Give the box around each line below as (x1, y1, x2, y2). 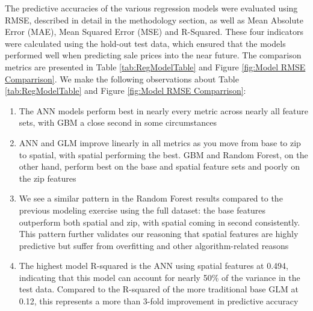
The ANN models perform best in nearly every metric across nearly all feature (19, 104, 308, 117)
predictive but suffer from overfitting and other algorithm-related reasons (19, 239, 289, 251)
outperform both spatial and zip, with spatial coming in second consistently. (19, 215, 300, 228)
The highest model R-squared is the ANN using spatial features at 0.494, (19, 259, 288, 272)
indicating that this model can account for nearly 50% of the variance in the (19, 271, 300, 283)
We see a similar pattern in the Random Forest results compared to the (19, 192, 283, 205)
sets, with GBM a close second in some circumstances (19, 116, 217, 129)
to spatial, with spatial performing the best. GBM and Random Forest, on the (19, 148, 308, 161)
